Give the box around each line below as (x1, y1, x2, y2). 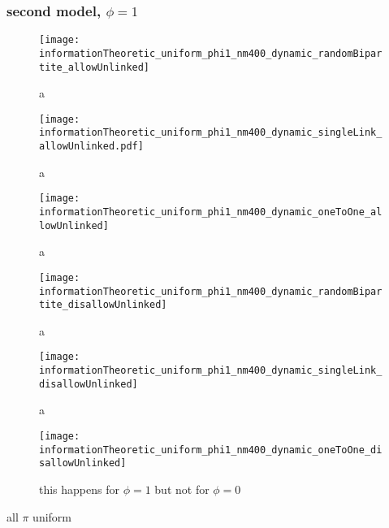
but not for (154, 481, 210, 497)
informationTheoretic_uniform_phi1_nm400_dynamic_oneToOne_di (39, 444, 383, 456)
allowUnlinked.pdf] (39, 141, 144, 153)
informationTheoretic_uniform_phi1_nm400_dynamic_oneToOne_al (39, 206, 383, 218)
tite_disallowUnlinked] (39, 299, 167, 311)
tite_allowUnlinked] (39, 61, 150, 73)
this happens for (39, 481, 119, 497)
